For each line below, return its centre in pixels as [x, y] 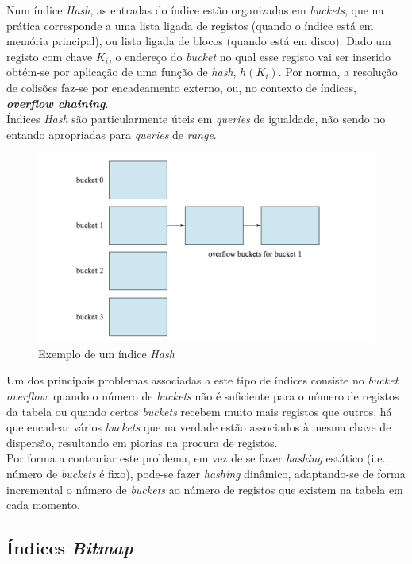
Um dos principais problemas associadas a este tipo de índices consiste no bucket [202, 380]
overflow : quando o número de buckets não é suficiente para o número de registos [203, 396]
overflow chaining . [58, 103]
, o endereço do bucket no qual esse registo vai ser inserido [249, 56]
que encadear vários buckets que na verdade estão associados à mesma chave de [199, 427]
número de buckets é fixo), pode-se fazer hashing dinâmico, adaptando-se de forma [206, 474]
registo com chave [50, 56]
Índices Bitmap [70, 548]
